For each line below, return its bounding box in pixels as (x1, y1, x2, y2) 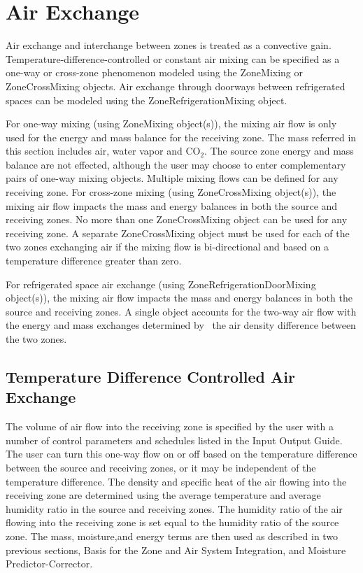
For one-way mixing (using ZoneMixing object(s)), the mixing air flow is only (6, 116, 337, 131)
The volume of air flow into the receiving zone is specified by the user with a (6, 419, 334, 434)
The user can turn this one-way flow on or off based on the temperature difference (6, 446, 357, 461)
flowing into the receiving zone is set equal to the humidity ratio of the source (6, 515, 339, 530)
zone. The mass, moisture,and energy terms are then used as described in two (6, 528, 339, 543)
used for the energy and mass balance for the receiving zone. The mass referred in (6, 129, 357, 144)
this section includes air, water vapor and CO (6, 143, 201, 158)
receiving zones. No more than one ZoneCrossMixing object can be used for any (6, 212, 348, 227)
